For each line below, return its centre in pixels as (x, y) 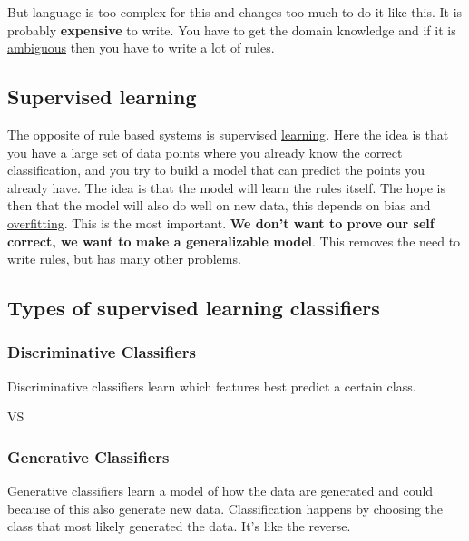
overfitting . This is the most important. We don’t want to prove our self (221, 222)
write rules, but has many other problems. (124, 259)
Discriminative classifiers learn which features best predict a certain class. (212, 386)
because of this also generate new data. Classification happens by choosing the (225, 508)
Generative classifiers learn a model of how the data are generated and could (220, 491)
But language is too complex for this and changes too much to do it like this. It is (235, 12)
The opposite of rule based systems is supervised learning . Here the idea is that (228, 134)
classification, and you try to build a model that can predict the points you (216, 170)
